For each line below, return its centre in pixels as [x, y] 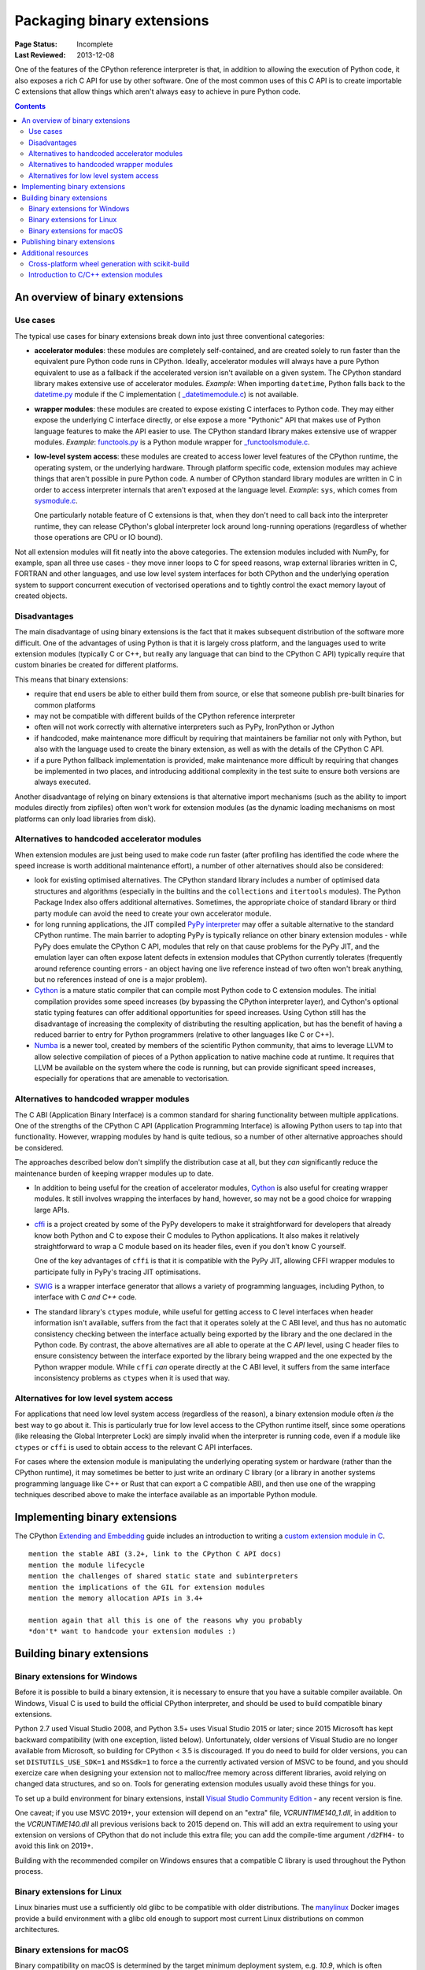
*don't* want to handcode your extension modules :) [132, 1632]
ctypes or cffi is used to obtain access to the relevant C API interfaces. [133, 1447]
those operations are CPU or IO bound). [98, 537]
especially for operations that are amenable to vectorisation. [132, 1079]
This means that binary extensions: [72, 679]
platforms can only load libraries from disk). [85, 819]
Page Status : [36, 44]
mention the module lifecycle [87, 1565]
